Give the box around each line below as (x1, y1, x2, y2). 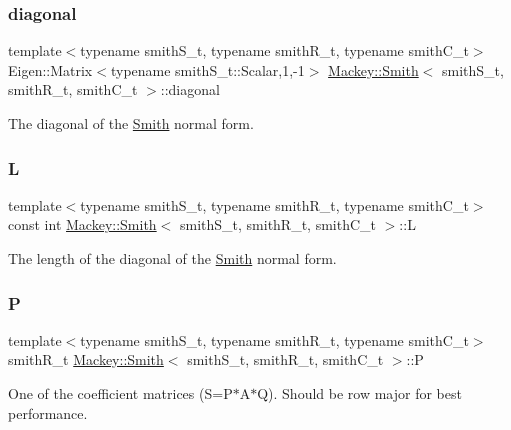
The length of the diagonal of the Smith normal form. (8, 248, 337, 268)
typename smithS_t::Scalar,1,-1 (110, 59, 305, 80)
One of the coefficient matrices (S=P (8, 383, 233, 403)
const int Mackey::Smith (8, 214, 157, 235)
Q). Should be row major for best (257, 383, 462, 403)
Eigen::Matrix (8, 59, 93, 80)
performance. (8, 402, 88, 423)
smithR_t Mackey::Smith (8, 349, 164, 370)
